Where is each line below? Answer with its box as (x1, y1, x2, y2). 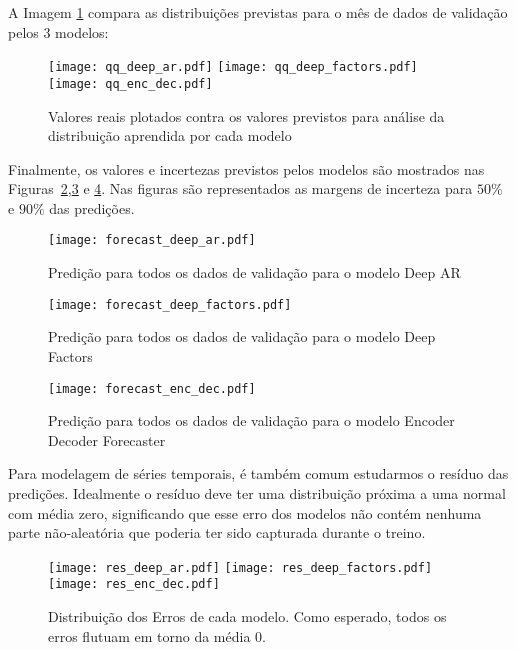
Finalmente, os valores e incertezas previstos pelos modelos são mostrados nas (8, 158, 485, 179)
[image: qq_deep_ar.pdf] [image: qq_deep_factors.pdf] (48, 60, 418, 75)
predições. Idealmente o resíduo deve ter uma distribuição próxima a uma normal (8, 483, 506, 503)
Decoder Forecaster (48, 429, 166, 450)
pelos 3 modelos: (8, 21, 109, 42)
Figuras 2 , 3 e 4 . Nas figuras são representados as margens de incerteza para (8, 178, 473, 199)
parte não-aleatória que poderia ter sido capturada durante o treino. (8, 522, 426, 543)
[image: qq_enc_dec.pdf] (48, 76, 213, 91)
